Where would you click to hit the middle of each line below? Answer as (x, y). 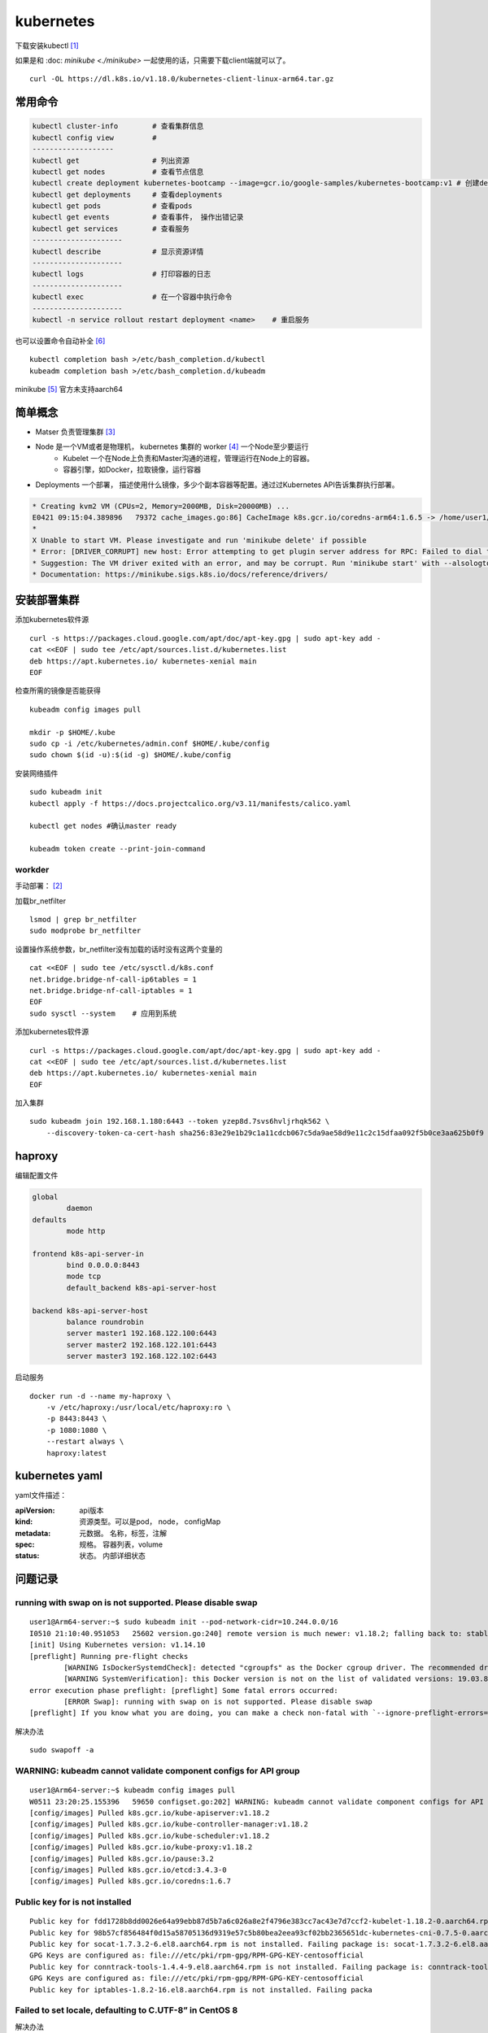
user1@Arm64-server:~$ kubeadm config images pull (133, 1790)
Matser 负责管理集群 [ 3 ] (75, 432)
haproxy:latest (76, 1453)
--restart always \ (85, 1442)
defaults (50, 1219)
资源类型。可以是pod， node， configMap (150, 1521)
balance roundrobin (105, 1322)
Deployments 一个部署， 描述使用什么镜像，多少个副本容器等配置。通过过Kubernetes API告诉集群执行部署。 (217, 485)
